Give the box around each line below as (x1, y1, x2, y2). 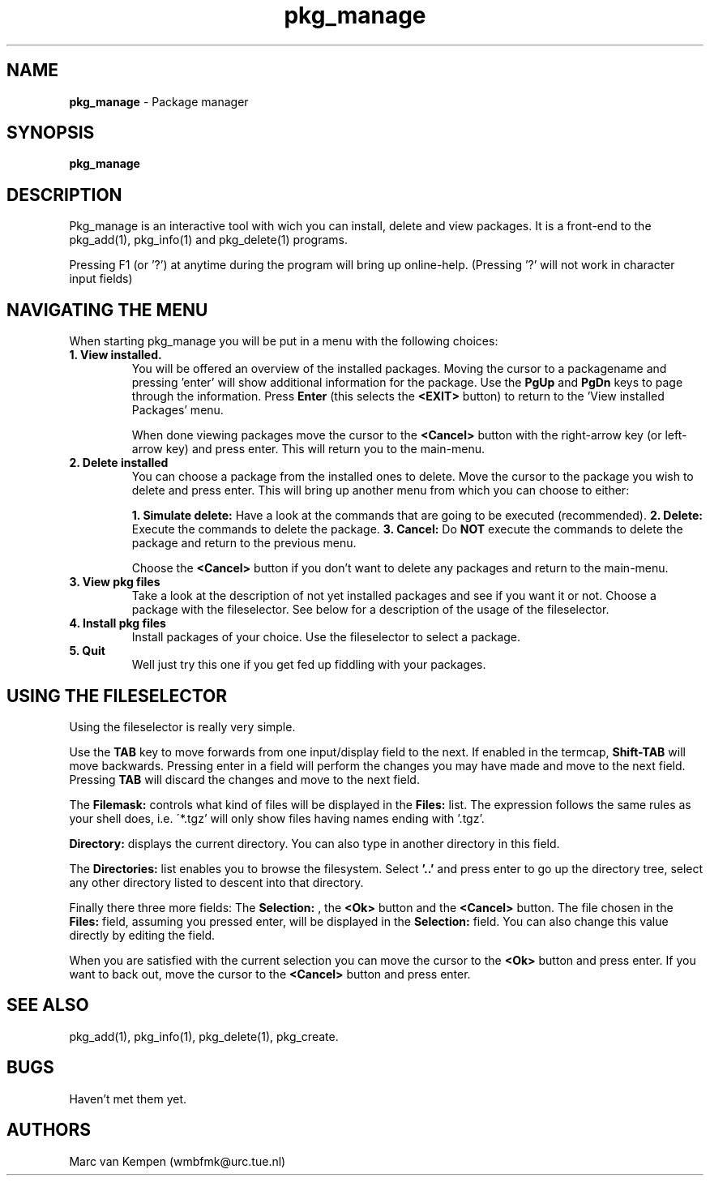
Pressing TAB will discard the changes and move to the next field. (69, 772, 420, 786)
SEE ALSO (6, 995, 89, 1016)
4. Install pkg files (69, 616, 166, 631)
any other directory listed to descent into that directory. (69, 875, 364, 889)
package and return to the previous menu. (131, 536, 357, 550)
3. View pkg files (69, 575, 160, 589)
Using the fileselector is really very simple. (69, 719, 296, 734)
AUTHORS (6, 1120, 92, 1141)
